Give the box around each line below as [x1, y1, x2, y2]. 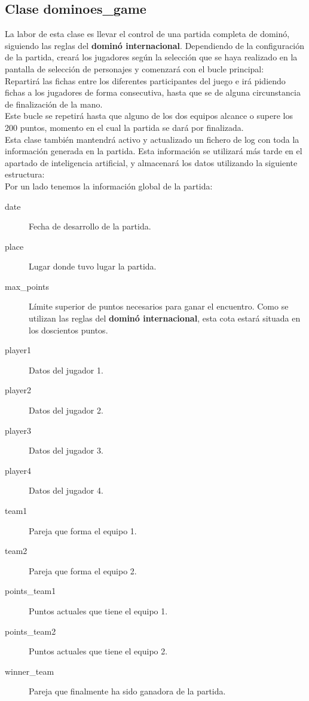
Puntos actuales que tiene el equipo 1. [29, 604, 168, 617]
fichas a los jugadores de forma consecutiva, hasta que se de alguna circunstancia [5, 86, 301, 99]
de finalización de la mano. [5, 97, 103, 110]
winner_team [5, 665, 54, 677]
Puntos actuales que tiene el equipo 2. [29, 645, 168, 657]
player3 [5, 424, 31, 436]
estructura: [5, 168, 45, 180]
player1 [5, 344, 31, 356]
